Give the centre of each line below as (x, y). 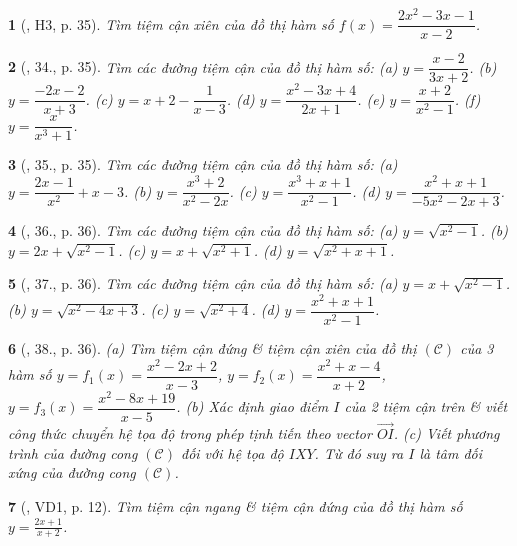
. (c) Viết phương (446, 433)
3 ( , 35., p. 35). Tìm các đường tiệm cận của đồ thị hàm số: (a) (203, 164)
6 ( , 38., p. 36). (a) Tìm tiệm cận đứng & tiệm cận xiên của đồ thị (212, 348)
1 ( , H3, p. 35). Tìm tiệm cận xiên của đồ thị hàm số (171, 23)
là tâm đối (451, 452)
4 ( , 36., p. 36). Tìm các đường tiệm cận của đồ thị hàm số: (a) (203, 230)
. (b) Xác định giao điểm (252, 406)
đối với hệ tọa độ (232, 452)
